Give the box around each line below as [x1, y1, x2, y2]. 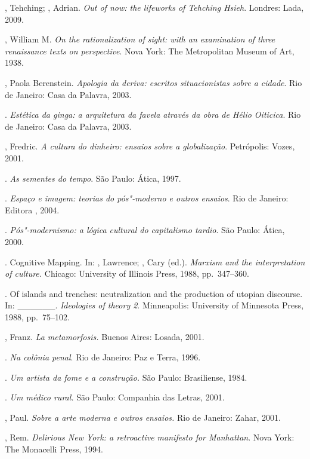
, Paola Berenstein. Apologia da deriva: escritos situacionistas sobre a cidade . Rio [5, 76, 302, 88]
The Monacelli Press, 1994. [5, 443, 103, 455]
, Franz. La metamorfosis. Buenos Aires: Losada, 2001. [5, 331, 204, 343]
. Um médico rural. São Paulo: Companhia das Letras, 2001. [5, 391, 225, 403]
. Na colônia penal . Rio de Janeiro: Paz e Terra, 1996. [5, 351, 201, 363]
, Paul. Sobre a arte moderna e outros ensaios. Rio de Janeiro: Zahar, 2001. [5, 411, 281, 423]
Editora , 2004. [5, 203, 60, 216]
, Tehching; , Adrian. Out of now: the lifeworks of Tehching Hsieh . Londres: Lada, [5, 1, 304, 13]
